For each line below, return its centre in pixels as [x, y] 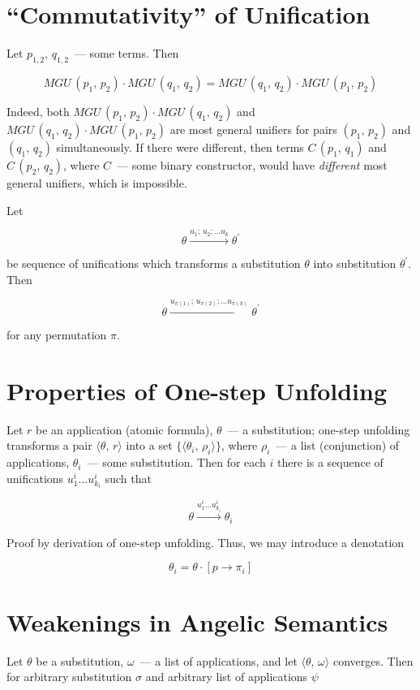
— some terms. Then [126, 53]
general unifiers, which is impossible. [97, 182]
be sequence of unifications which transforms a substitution [154, 263]
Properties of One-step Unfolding [197, 390]
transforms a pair [49, 445]
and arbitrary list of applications [227, 677]
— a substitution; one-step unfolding [319, 429]
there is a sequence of [330, 462]
